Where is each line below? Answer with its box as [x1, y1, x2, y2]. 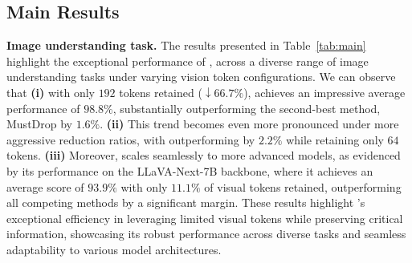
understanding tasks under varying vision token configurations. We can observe [6, 68, 396, 85]
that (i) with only [6, 83, 95, 100]
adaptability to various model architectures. [6, 241, 222, 257]
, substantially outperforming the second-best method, [112, 99, 381, 116]
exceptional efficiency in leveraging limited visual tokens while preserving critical [6, 209, 403, 226]
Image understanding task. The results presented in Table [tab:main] [6, 37, 366, 54]
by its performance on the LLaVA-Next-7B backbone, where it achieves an [6, 162, 373, 179]
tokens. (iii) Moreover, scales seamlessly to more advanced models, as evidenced [6, 147, 401, 164]
